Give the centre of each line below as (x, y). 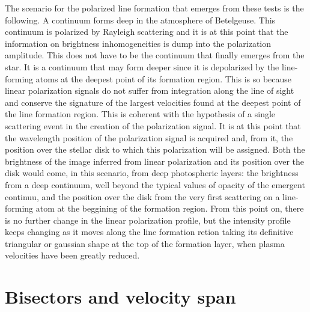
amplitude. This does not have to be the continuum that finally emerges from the (155, 55)
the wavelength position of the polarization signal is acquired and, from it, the (149, 137)
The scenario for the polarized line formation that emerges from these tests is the (154, 8)
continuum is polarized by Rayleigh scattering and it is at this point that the (147, 32)
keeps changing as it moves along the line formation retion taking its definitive (149, 232)
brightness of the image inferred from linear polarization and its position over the (155, 161)
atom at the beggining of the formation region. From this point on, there (170, 208)
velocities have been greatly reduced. (72, 255)
